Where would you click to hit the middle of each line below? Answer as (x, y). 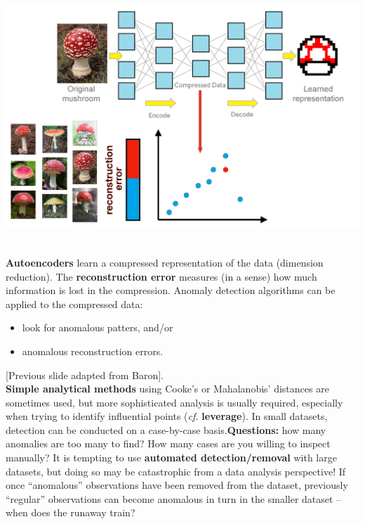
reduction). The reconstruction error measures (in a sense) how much (161, 276)
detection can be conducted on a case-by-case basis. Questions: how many (166, 429)
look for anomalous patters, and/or (98, 327)
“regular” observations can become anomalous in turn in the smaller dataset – (174, 498)
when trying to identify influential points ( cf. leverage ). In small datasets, (167, 416)
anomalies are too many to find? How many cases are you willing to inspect (168, 443)
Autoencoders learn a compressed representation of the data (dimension (165, 262)
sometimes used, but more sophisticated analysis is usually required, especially (174, 402)
